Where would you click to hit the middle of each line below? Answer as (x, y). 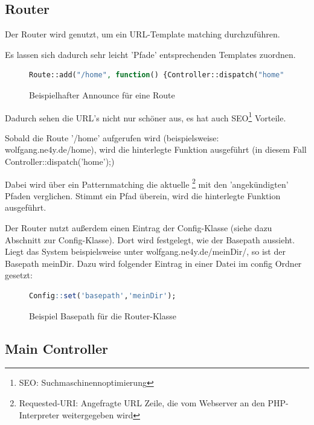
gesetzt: (19, 275)
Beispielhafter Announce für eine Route (102, 94)
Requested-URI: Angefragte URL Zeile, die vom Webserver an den (142, 403)
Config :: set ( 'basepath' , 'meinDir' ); (103, 296)
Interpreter (39, 414)
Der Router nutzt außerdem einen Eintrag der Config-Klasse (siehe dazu (139, 228)
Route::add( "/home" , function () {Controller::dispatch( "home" (157, 75)
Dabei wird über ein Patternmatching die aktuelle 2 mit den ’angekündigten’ (147, 183)
